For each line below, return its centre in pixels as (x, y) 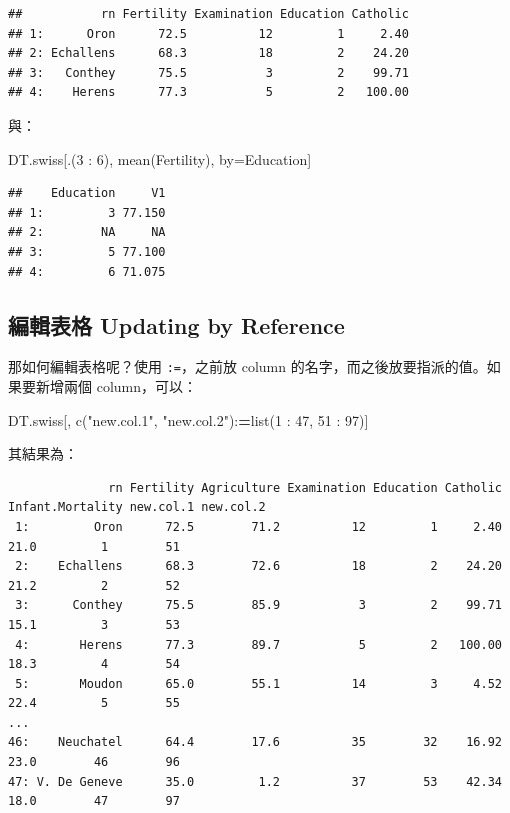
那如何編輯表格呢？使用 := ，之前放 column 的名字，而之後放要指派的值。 (247, 366)
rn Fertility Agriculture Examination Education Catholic (305, 487)
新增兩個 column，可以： (116, 385)
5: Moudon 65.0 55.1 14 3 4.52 (258, 683)
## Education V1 (87, 193)
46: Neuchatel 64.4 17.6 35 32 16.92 (255, 742)
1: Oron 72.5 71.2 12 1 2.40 (258, 526)
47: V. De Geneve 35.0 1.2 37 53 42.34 (255, 781)
